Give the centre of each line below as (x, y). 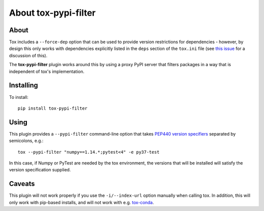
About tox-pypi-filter (52, 13)
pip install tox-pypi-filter (53, 108)
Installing (24, 85)
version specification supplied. (40, 170)
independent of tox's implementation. (47, 71)
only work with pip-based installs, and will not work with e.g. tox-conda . (81, 202)
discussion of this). (28, 55)
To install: (19, 97)
